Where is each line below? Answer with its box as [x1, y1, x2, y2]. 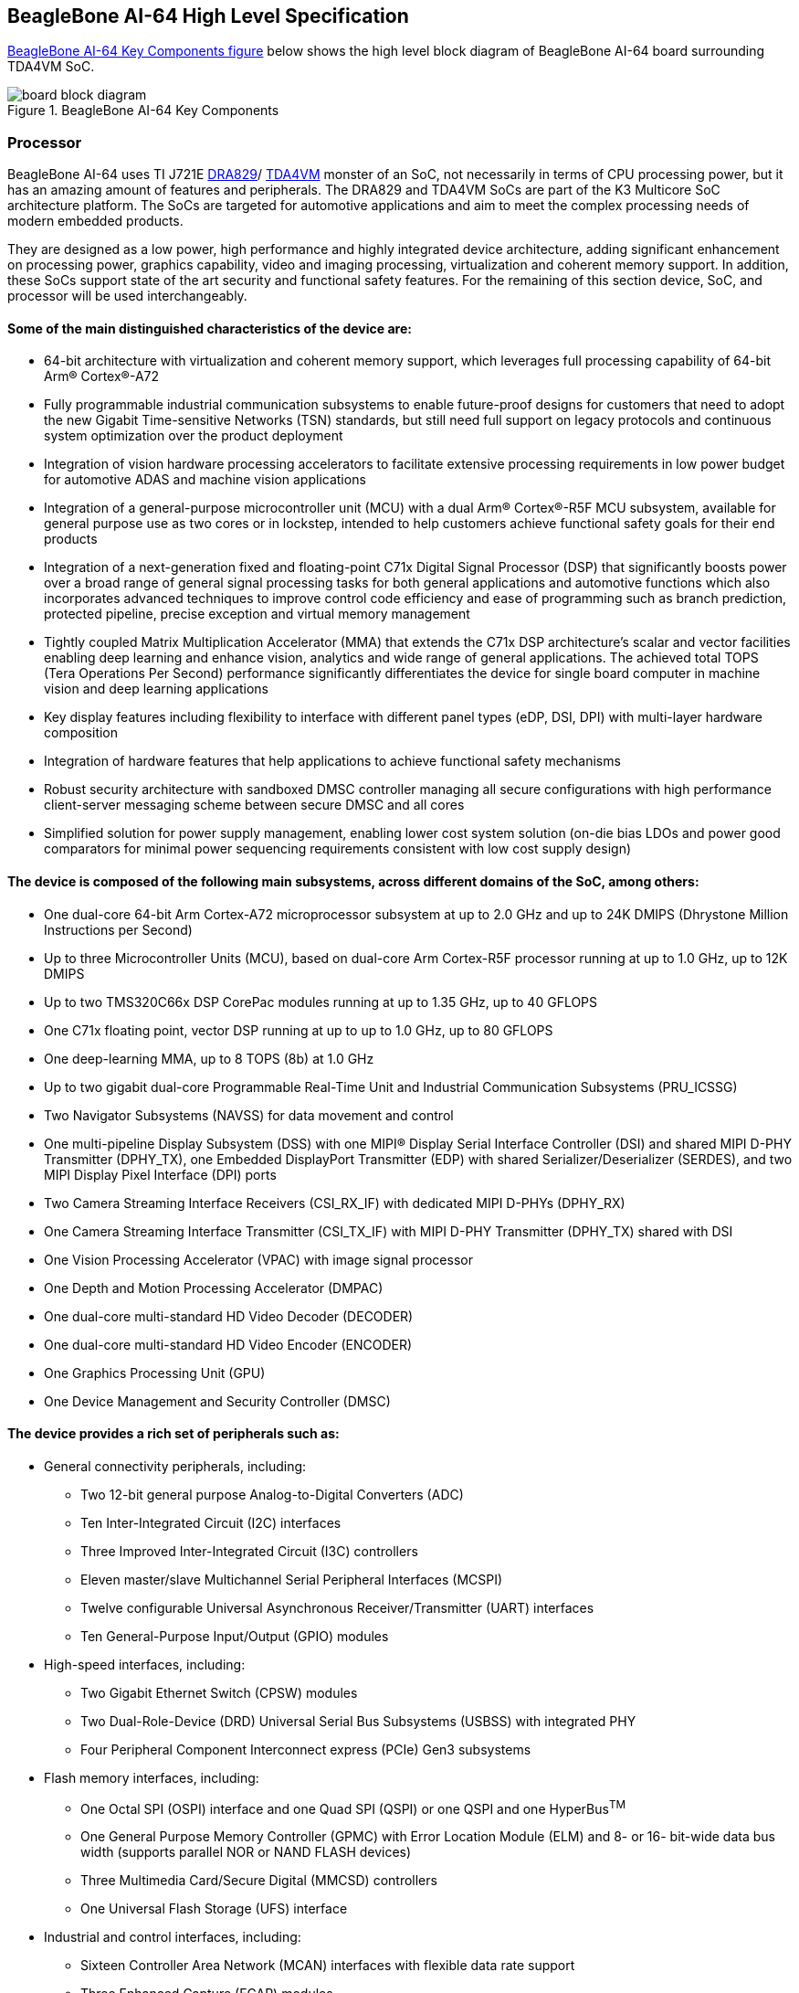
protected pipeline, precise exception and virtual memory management [44, 606, 470, 622]
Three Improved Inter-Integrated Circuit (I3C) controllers [80, 1542, 418, 1559]
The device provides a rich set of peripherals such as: [7, 1426, 340, 1442]
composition [44, 725, 119, 741]
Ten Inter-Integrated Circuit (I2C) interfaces [80, 1514, 342, 1531]
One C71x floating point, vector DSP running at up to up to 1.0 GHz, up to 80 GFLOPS [44, 1022, 553, 1038]
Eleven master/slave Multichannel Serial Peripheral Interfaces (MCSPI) [80, 1571, 503, 1587]
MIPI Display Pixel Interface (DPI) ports [44, 1166, 277, 1182]
